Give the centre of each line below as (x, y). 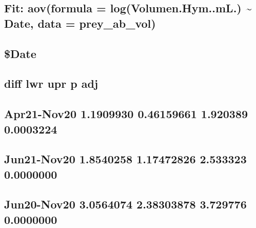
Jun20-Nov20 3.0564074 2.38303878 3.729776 (125, 204)
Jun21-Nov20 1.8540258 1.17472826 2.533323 (125, 159)
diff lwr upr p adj (51, 83)
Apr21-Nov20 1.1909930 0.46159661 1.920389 (126, 114)
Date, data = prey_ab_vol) (80, 23)
